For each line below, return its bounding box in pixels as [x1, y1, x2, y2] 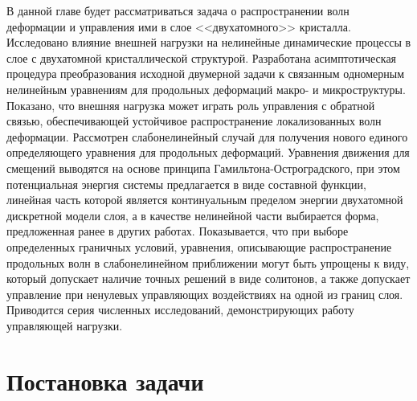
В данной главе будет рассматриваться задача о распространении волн [6, 2, 350, 18]
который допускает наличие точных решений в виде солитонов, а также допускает [6, 270, 411, 287]
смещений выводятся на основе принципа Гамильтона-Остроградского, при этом [6, 159, 400, 176]
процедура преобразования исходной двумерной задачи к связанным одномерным [6, 65, 405, 82]
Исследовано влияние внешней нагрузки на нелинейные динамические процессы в [6, 34, 411, 51]
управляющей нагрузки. [6, 317, 123, 333]
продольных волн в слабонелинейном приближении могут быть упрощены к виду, [6, 254, 410, 271]
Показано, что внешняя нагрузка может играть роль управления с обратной [6, 96, 375, 113]
